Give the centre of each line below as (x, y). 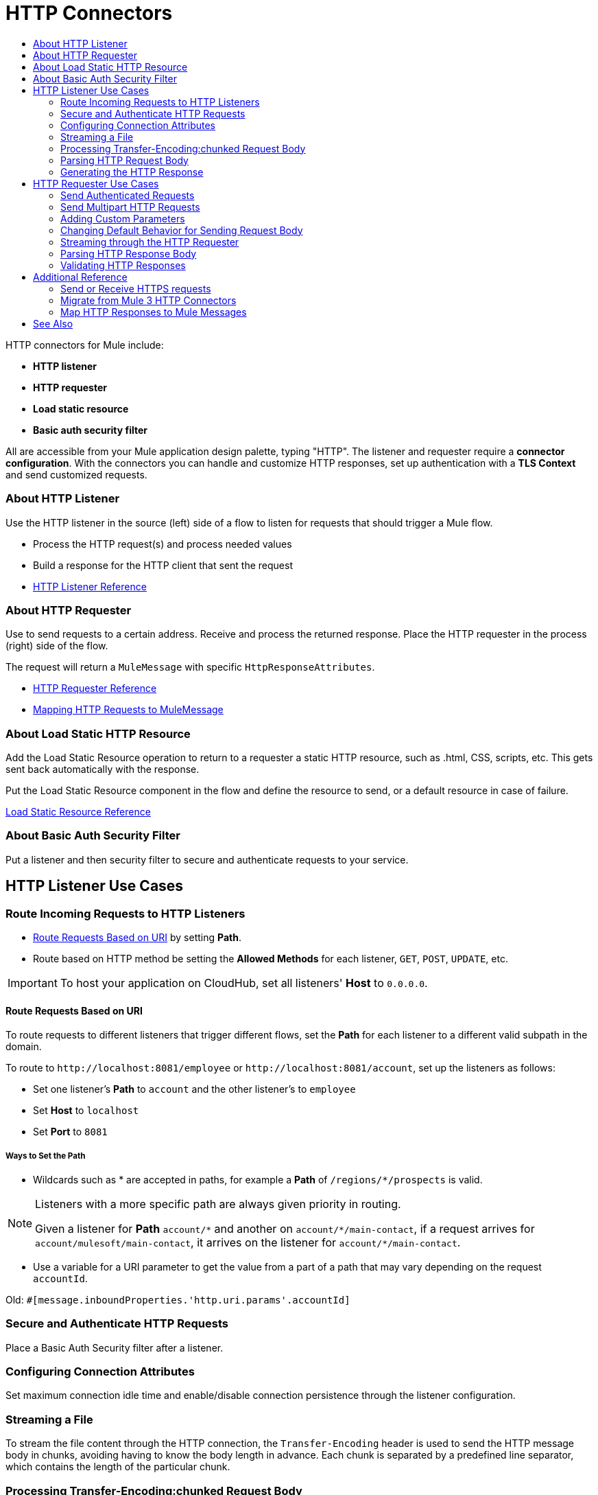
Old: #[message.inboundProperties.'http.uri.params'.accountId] (178, 1299)
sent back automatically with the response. (103, 769)
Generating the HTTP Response (132, 172)
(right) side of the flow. (57, 646)
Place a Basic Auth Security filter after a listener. (115, 1347)
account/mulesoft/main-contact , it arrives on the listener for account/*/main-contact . (248, 1242)
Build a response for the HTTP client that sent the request (163, 565)
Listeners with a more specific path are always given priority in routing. (218, 1204)
